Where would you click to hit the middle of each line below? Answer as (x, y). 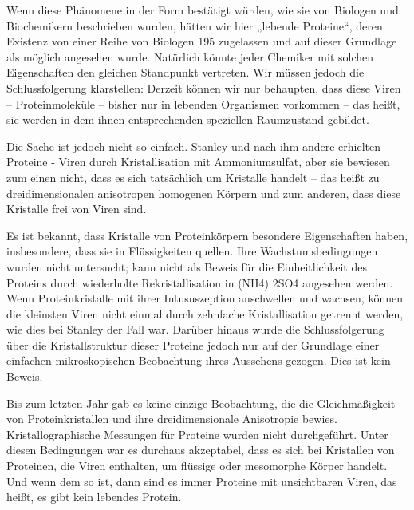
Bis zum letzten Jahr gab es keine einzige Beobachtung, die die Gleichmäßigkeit (201, 403)
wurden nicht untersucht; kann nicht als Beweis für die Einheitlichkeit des (187, 266)
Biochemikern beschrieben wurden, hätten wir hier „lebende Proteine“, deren (195, 25)
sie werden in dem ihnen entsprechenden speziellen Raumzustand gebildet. (188, 119)
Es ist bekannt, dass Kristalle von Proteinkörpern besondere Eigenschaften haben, (207, 235)
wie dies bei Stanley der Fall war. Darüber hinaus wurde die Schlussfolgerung (195, 329)
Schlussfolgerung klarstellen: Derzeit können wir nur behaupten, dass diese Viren (204, 87)
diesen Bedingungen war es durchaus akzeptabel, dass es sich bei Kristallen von (201, 450)
